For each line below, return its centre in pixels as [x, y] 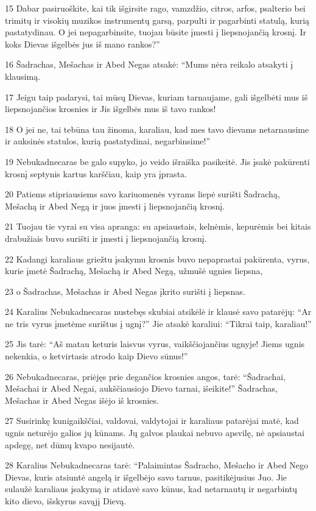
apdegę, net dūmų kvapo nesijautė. [70, 444]
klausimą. [23, 76]
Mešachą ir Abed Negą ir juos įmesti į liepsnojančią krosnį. [115, 206]
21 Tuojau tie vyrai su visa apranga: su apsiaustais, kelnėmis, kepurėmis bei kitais [158, 226]
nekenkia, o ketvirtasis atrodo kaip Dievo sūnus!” [97, 356]
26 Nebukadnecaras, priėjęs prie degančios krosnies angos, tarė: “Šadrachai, [146, 376]
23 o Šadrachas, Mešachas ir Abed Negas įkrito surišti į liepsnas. [125, 291]
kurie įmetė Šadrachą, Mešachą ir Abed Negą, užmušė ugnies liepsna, [134, 271]
